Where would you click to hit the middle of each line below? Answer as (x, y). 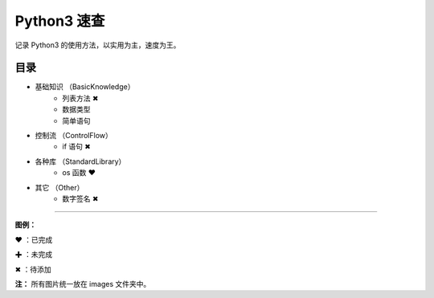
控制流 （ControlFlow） (74, 136)
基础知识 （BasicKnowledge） (85, 87)
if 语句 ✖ (77, 147)
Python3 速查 (60, 21)
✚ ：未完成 (33, 255)
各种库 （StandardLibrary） (80, 161)
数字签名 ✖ (80, 198)
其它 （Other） (59, 187)
